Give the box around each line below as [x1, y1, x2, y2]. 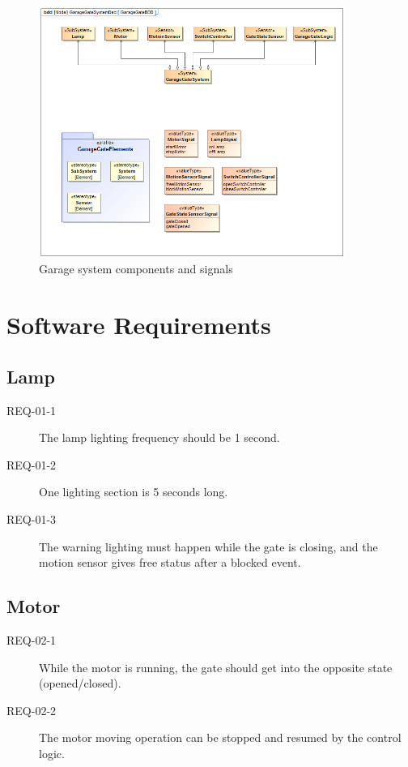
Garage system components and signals [39, 260, 233, 277]
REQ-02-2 [6, 701, 57, 718]
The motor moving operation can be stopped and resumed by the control [39, 729, 402, 746]
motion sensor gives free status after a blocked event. [39, 554, 301, 571]
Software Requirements [6, 308, 271, 341]
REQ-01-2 [6, 456, 57, 473]
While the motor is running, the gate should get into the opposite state [39, 658, 393, 675]
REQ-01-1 [6, 401, 57, 418]
